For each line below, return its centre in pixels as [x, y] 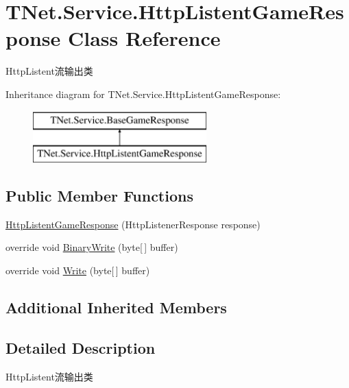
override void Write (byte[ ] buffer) [78, 270]
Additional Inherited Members [116, 307]
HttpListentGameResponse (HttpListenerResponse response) [133, 224]
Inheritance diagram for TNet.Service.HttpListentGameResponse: [143, 94]
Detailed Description [81, 347]
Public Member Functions [99, 196]
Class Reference [144, 38]
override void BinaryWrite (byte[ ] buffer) [92, 247]
